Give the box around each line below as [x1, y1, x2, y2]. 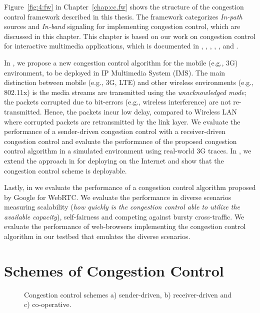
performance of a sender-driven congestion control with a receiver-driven [4, 126, 226, 136]
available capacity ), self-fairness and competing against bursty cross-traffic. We [4, 211, 244, 221]
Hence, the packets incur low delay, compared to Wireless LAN [44, 106, 237, 116]
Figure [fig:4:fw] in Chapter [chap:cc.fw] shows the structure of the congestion [4, 1, 244, 11]
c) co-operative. [24, 299, 71, 309]
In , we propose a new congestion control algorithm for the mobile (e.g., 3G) [4, 57, 238, 67]
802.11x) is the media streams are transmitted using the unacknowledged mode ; [4, 86, 246, 97]
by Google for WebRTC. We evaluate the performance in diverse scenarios [4, 191, 231, 202]
